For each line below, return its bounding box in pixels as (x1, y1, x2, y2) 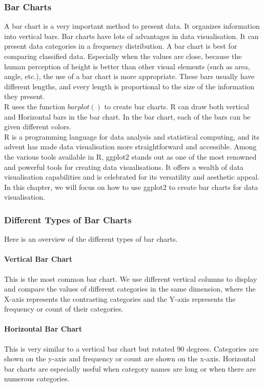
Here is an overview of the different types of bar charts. (4, 234, 178, 244)
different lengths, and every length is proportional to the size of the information (4, 81, 255, 91)
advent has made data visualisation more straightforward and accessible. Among (4, 141, 257, 152)
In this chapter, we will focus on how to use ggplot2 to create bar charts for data (4, 181, 258, 192)
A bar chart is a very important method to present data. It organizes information (4, 21, 260, 31)
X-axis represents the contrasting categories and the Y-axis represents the (4, 293, 236, 304)
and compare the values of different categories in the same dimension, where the (4, 283, 256, 294)
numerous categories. (4, 373, 70, 384)
